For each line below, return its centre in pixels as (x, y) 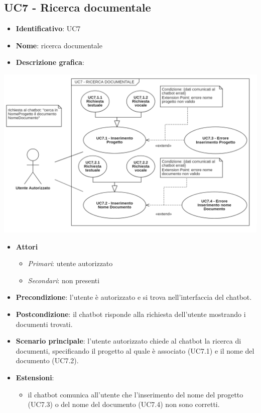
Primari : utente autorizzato (70, 263)
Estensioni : (35, 377)
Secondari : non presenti (64, 280)
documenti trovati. (44, 324)
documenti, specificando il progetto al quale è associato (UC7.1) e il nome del (135, 350)
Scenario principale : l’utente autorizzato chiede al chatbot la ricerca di (128, 341)
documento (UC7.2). (47, 360)
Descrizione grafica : (50, 62)
